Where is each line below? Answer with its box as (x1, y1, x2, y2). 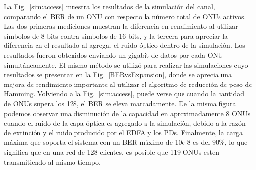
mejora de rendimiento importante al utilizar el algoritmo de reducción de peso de (4, 79, 252, 89)
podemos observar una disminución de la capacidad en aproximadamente (4, 108, 224, 118)
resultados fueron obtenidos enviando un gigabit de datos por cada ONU (4, 49, 223, 60)
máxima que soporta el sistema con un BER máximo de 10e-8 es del (4, 137, 210, 147)
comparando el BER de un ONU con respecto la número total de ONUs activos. (4, 11, 246, 21)
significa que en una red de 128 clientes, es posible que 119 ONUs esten (4, 146, 219, 157)
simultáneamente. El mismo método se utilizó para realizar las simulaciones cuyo (4, 59, 248, 70)
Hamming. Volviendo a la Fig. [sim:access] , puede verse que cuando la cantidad (4, 88, 245, 99)
